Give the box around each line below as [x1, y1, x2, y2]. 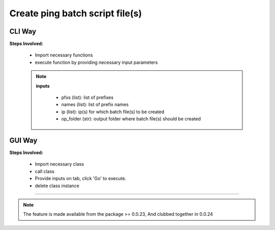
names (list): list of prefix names [61, 101, 129, 108]
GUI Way [9, 136, 38, 145]
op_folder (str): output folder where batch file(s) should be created [61, 116, 201, 122]
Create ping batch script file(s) [9, 8, 142, 19]
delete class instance [35, 183, 79, 189]
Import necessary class [35, 161, 84, 167]
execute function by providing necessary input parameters [35, 59, 158, 65]
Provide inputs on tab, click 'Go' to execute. [35, 175, 127, 182]
